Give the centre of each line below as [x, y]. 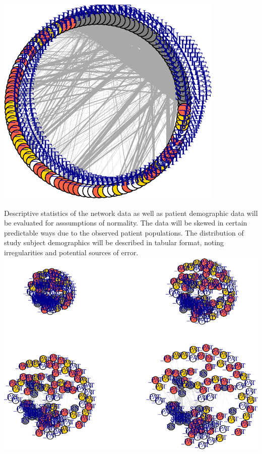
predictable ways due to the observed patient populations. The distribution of [124, 232]
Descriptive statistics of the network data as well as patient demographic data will [131, 213]
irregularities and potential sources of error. [71, 252]
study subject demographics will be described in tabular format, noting [114, 242]
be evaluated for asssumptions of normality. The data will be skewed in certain [126, 223]
